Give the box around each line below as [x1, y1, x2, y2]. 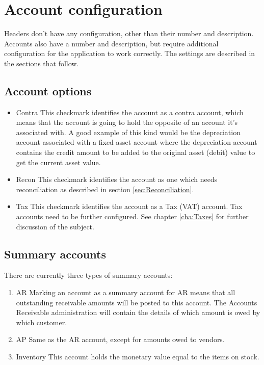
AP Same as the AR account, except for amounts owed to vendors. [16, 334, 225, 345]
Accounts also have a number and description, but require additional [4, 38, 219, 48]
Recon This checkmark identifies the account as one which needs [16, 174, 218, 185]
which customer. [16, 317, 67, 327]
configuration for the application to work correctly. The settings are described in [4, 48, 255, 59]
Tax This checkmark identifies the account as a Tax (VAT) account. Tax [16, 201, 243, 212]
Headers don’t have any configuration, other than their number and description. [4, 28, 254, 39]
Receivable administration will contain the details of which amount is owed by [16, 307, 260, 318]
